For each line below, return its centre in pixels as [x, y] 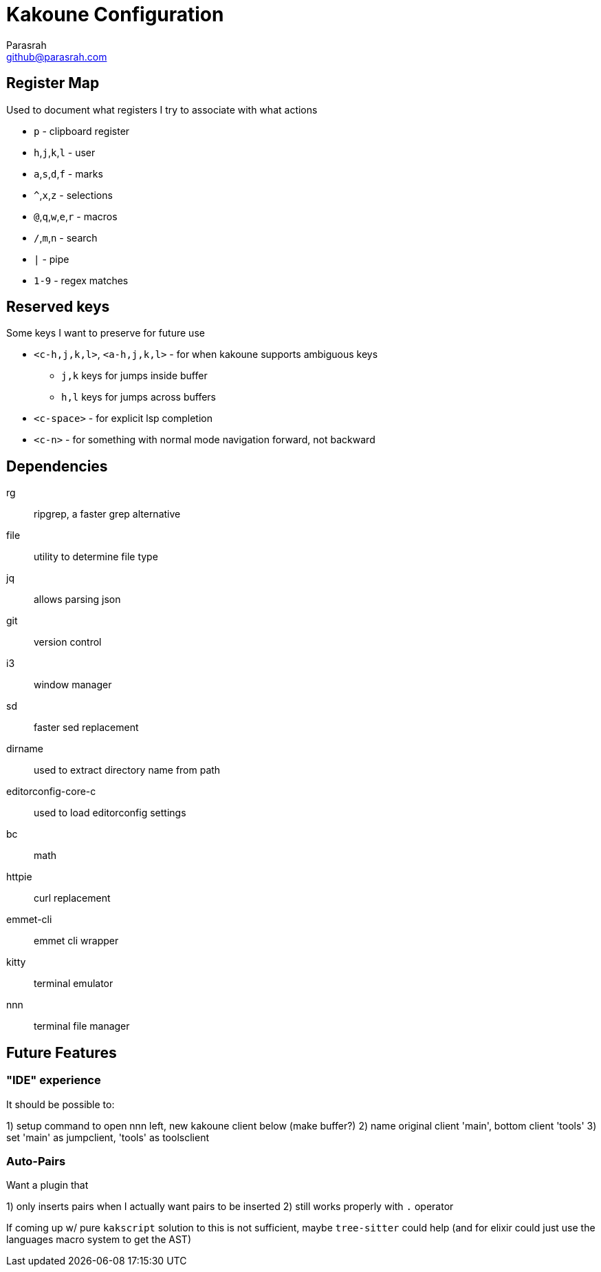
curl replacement [72, 898]
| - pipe [52, 259]
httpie [19, 877]
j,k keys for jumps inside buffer [134, 376]
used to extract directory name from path [127, 770]
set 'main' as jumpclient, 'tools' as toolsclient [108, 1137]
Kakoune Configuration [115, 14]
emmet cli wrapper [76, 941]
